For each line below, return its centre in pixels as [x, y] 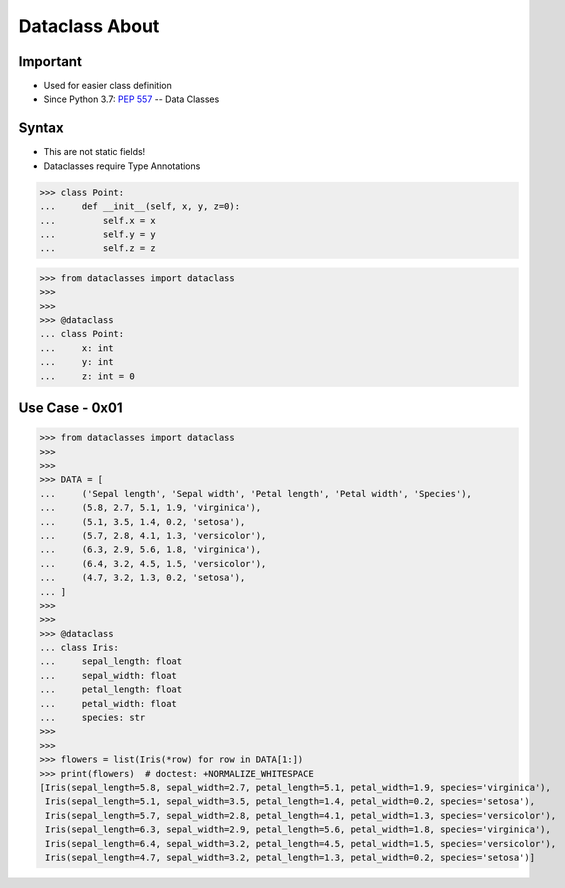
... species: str [92, 718]
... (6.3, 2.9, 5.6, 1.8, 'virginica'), [150, 549]
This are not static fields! [94, 152]
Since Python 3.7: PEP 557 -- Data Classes [131, 99]
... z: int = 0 [87, 376]
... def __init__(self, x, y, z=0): [139, 206]
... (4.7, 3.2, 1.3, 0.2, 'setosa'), [142, 578]
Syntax [41, 128]
